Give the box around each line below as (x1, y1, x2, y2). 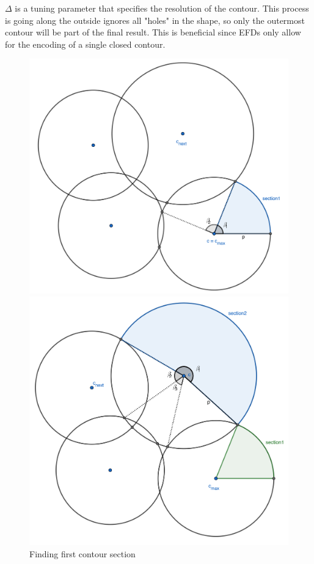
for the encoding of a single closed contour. (5, 37, 166, 50)
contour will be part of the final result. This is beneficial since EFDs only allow (5, 26, 301, 39)
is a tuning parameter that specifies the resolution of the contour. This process (15, 2, 309, 14)
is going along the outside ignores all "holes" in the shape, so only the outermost (5, 13, 305, 26)
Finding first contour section (29, 547, 136, 560)
